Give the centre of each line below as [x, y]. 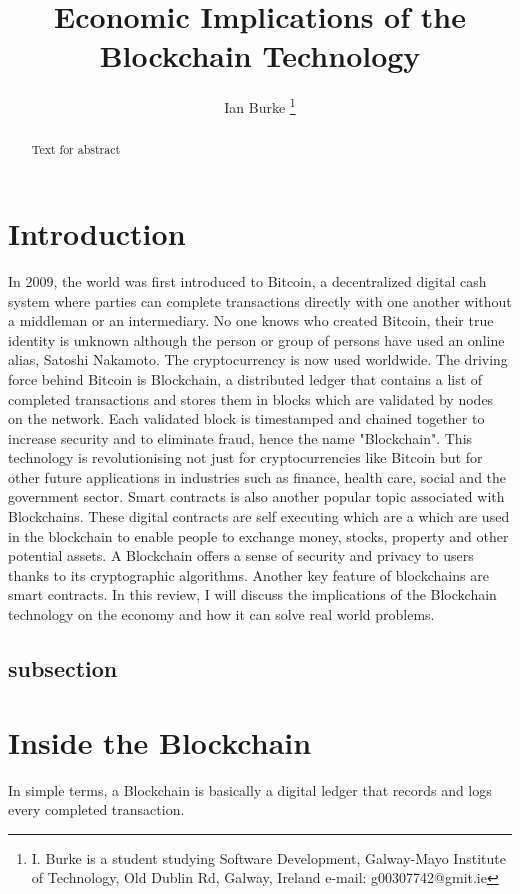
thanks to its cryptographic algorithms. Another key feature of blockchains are [248, 574]
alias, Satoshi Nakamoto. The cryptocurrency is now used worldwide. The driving [258, 359]
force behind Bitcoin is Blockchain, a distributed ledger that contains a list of [245, 378]
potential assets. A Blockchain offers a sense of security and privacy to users [241, 555]
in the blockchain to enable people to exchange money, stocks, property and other [258, 535]
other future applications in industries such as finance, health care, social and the [257, 476]
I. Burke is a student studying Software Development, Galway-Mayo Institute [268, 857]
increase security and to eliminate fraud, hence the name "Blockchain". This [240, 437]
